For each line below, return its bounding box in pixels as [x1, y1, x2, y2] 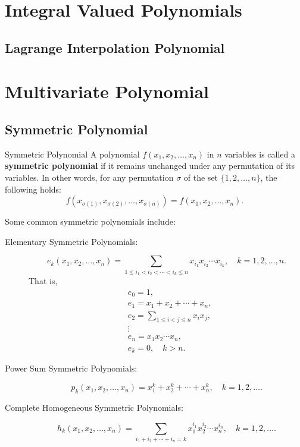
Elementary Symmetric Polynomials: [5, 235, 138, 247]
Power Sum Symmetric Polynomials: [5, 362, 137, 374]
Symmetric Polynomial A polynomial [5, 147, 140, 160]
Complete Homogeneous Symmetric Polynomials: [5, 401, 183, 413]
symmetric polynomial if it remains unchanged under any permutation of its [5, 159, 295, 172]
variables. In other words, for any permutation [5, 171, 174, 183]
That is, [29, 275, 58, 287]
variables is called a [224, 147, 295, 160]
